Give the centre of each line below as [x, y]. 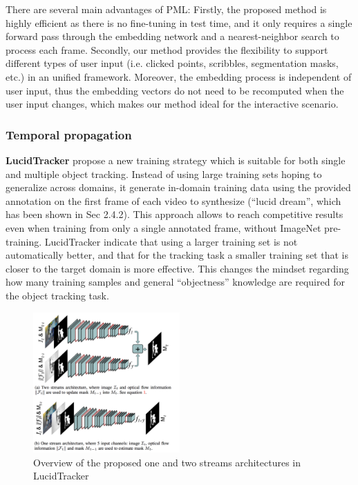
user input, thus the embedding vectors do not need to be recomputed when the [175, 90]
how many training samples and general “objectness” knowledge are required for [175, 282]
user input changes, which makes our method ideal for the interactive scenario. [172, 104]
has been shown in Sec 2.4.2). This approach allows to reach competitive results [175, 214]
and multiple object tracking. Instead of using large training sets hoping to [164, 174]
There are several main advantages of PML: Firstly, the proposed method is [166, 9]
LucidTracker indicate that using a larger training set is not [171, 241]
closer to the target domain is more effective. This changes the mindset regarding [177, 268]
